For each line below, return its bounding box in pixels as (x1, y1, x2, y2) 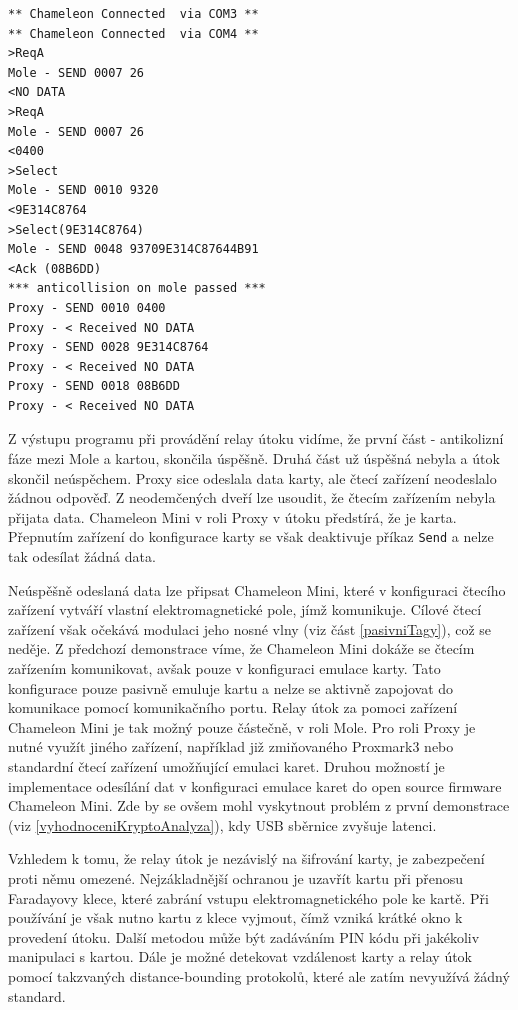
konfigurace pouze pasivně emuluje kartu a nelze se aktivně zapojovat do (8, 677, 454, 698)
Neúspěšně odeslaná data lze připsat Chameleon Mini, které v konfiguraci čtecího (8, 579, 506, 600)
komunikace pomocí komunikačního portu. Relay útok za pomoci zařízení (8, 697, 458, 718)
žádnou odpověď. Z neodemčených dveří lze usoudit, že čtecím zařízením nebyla (8, 487, 496, 508)
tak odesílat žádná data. (8, 546, 156, 567)
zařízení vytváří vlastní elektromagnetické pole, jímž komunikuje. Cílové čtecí (8, 599, 482, 620)
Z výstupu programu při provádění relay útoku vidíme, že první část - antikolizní (8, 428, 504, 449)
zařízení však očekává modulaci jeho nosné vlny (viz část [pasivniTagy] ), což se (8, 618, 492, 639)
